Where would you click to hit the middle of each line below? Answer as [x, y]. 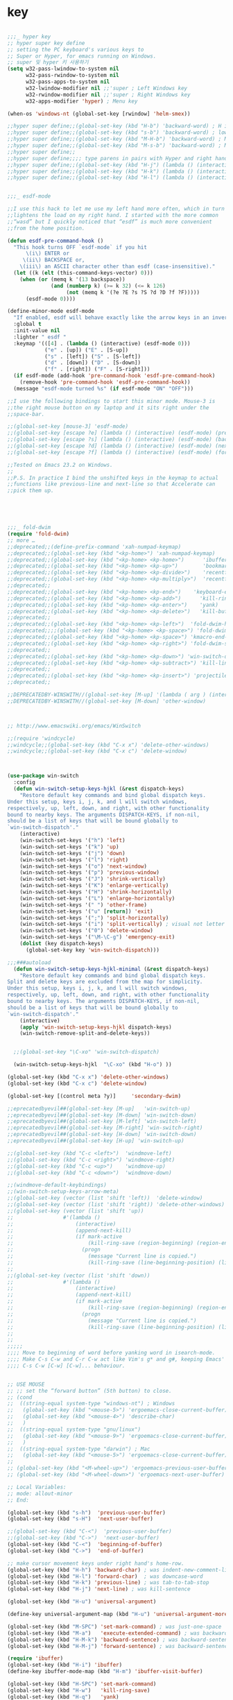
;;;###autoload [29, 962]
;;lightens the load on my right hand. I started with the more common [113, 216]
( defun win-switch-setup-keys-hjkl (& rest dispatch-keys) [99, 789]
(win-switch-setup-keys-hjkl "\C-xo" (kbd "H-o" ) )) [93, 1065]
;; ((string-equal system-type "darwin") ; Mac [79, 1449]
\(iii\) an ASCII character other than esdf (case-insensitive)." [118, 267]
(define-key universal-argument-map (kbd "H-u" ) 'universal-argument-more [118, 1614]
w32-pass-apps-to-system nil [68, 82]
